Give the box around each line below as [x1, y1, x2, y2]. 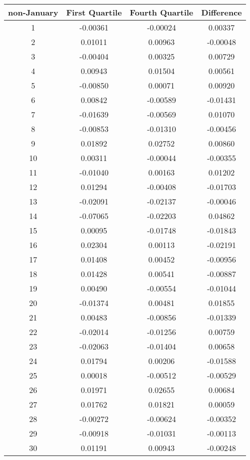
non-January [8, 6, 58, 18]
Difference [201, 6, 242, 18]
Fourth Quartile [129, 6, 193, 18]
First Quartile [66, 6, 122, 18]
